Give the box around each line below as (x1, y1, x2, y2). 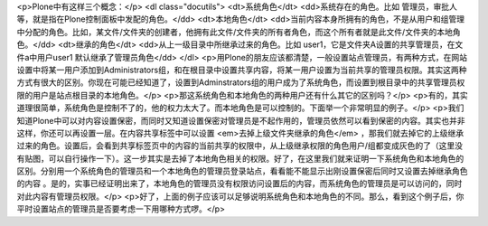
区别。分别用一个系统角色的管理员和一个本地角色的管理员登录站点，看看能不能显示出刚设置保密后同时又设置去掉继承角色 (16, 165, 468, 176)
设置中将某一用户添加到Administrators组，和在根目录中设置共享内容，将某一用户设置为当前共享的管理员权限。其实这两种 (16, 64, 467, 75)
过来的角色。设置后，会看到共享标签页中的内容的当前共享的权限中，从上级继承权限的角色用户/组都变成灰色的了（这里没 (16, 140, 464, 151)
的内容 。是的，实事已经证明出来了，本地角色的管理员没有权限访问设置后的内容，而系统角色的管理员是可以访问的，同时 (16, 178, 463, 189)
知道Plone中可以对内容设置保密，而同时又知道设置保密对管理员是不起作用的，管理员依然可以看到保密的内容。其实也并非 (16, 115, 465, 126)
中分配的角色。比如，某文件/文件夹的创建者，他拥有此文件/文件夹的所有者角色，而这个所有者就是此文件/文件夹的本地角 (16, 26, 461, 37)
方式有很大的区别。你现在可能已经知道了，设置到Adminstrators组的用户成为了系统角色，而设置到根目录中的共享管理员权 (16, 77, 465, 88)
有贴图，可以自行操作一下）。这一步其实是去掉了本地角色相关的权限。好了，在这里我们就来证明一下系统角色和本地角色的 (16, 153, 465, 164)
